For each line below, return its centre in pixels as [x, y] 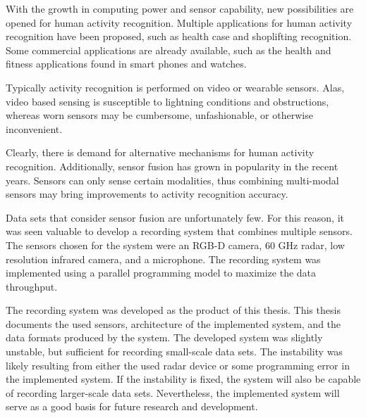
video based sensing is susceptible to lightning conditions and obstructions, [167, 101]
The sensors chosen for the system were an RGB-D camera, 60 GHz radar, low [175, 245]
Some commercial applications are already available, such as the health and [169, 50]
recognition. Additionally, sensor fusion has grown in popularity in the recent [172, 166]
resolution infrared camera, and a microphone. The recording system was [163, 259]
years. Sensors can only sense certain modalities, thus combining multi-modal [172, 180]
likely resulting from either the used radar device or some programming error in [178, 365]
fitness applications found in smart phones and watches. [126, 64]
